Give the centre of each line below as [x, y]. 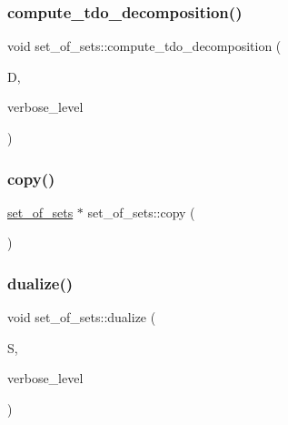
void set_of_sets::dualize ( [82, 317]
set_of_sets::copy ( [141, 212]
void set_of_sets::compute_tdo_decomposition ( [144, 46]
